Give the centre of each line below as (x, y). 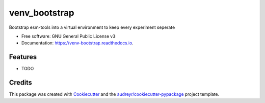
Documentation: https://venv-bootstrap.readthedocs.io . (77, 43)
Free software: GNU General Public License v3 (68, 36)
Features (23, 57)
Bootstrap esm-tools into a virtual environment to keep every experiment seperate (92, 27)
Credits (21, 83)
